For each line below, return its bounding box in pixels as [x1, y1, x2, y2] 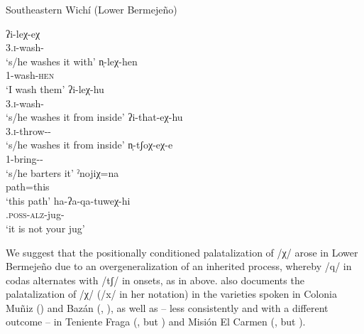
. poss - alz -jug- [6, 207, 65, 222]
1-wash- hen [6, 68, 55, 82]
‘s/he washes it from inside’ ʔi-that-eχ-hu [6, 109, 183, 124]
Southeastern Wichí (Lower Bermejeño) [6, 2, 177, 16]
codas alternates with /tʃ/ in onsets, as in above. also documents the [6, 272, 304, 287]
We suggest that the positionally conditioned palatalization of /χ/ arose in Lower [6, 244, 358, 259]
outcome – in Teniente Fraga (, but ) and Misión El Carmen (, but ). [6, 314, 306, 329]
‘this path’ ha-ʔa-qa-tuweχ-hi [6, 193, 131, 208]
